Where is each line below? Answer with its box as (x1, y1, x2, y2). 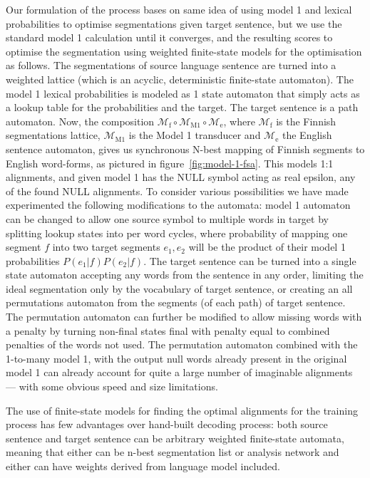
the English (282, 128, 332, 142)
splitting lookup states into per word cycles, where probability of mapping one (6, 225, 348, 240)
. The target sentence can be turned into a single (143, 253, 356, 268)
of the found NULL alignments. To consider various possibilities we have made (6, 183, 349, 198)
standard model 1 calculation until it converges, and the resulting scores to (6, 30, 333, 45)
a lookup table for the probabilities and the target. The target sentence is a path (6, 100, 359, 115)
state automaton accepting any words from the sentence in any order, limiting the (6, 267, 364, 282)
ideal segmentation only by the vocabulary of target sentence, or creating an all (6, 281, 353, 296)
